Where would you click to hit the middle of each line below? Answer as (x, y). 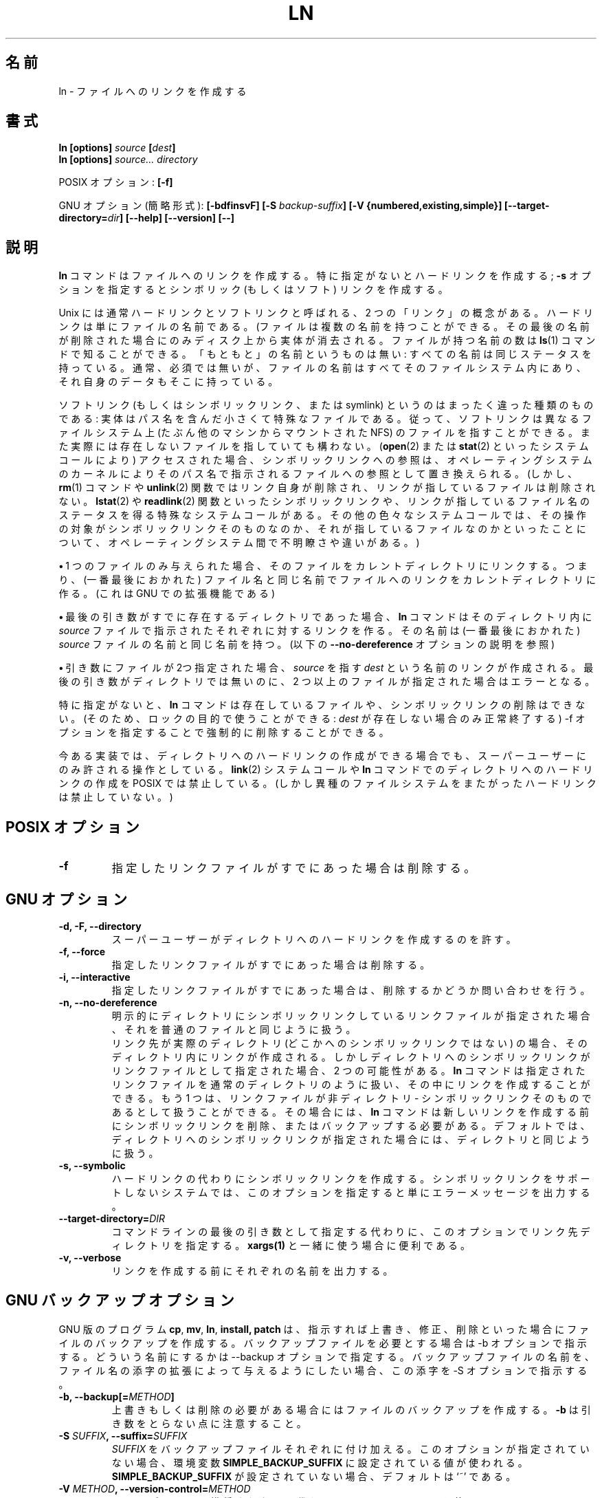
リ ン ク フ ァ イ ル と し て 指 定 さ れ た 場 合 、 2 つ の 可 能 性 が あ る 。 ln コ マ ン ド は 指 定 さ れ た (348, 1070)
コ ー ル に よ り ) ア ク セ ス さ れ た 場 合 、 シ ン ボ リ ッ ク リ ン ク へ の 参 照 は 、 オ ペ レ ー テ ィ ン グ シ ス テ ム (325, 460)
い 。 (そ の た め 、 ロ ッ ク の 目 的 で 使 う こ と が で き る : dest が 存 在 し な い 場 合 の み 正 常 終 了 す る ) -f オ (322, 719)
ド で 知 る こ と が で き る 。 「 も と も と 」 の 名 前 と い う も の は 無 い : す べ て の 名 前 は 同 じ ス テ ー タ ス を (325, 354)
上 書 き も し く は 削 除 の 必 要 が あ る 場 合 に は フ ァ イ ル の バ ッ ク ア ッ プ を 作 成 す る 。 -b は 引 (351, 1409)
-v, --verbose (90, 1257)
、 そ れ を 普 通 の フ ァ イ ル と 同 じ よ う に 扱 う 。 (234, 1029)
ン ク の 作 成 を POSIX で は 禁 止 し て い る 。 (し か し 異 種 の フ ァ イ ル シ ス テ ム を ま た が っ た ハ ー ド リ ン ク (327, 783)
